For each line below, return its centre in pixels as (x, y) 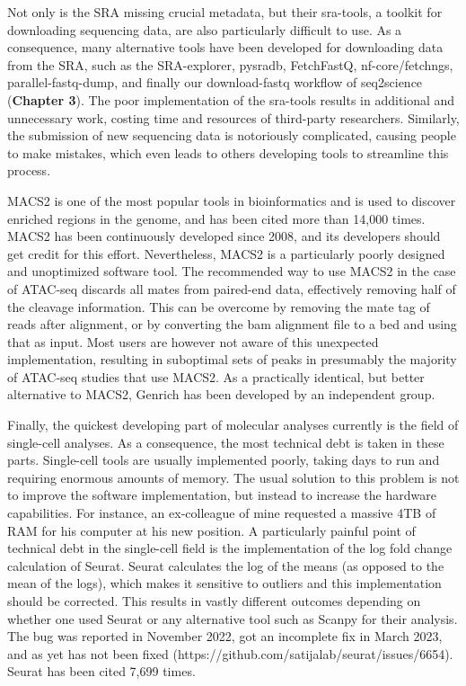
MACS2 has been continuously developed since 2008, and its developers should (224, 236)
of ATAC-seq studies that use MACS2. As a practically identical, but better (216, 376)
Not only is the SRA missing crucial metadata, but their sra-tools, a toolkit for (225, 12)
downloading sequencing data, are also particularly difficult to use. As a (205, 29)
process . (29, 170)
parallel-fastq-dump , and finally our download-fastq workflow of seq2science (215, 82)
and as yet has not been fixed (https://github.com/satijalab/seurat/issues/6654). (230, 653)
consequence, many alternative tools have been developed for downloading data (225, 47)
